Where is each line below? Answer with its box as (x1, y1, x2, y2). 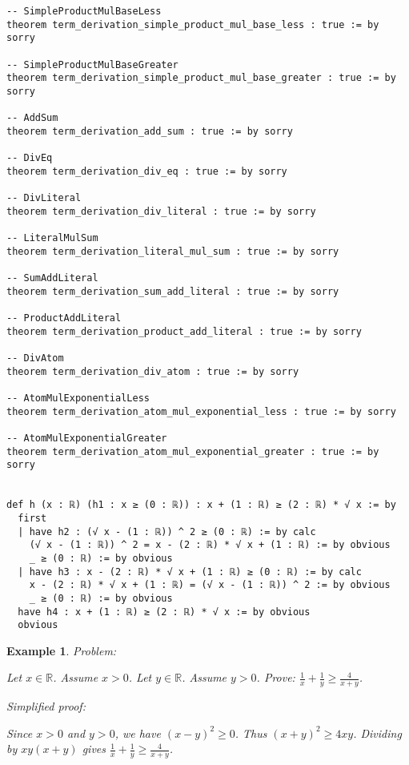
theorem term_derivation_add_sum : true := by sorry (6, 125, 293, 137)
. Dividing (353, 724, 402, 741)
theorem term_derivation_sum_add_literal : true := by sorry (6, 285, 339, 297)
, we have (114, 724, 161, 741)
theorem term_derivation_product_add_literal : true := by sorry (6, 325, 362, 337)
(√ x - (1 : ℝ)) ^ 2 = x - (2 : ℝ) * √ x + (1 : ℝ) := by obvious (29, 539, 391, 551)
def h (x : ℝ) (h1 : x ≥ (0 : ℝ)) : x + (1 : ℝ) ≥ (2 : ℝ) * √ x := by (6, 499, 396, 511)
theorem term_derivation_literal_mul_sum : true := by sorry (6, 245, 339, 257)
